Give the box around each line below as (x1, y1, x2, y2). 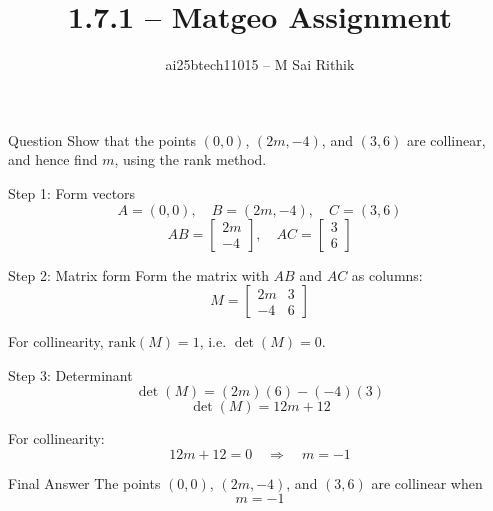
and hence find (8, 149, 98, 170)
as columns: (351, 264, 423, 285)
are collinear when (371, 472, 483, 493)
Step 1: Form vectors (8, 182, 136, 203)
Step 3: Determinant (8, 364, 133, 385)
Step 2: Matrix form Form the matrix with (8, 264, 269, 285)
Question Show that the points (8, 129, 197, 150)
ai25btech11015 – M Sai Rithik (165, 54, 355, 75)
